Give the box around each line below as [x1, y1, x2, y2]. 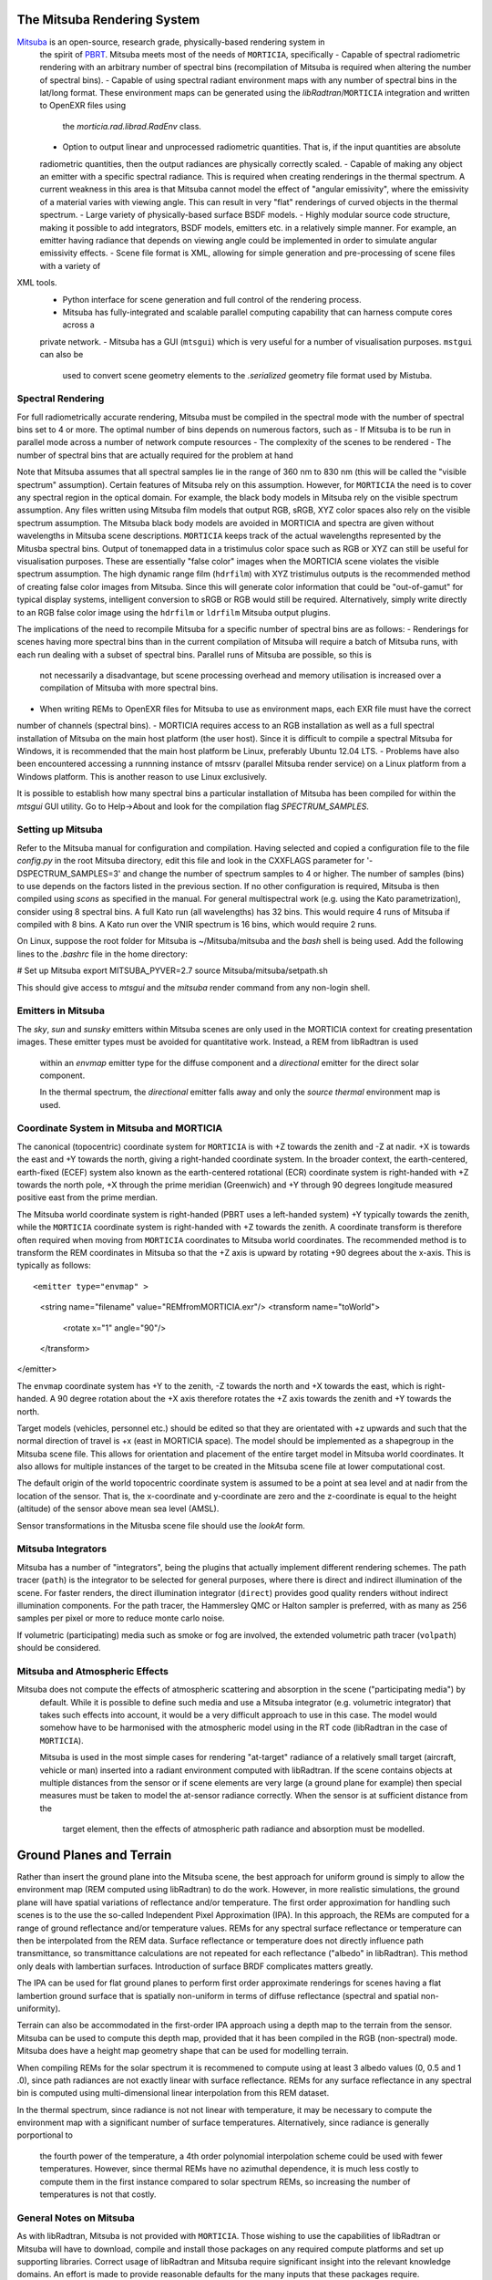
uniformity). [16, 2003, 61, 2014]
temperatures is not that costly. [39, 2189, 157, 2200]
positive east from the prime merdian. [16, 1192, 159, 1203]
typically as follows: [16, 1259, 91, 1271]
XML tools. [16, 277, 58, 288]
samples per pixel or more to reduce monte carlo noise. [16, 1612, 225, 1623]
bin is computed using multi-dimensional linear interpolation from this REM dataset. [16, 2088, 330, 2099]
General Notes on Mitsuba [16, 2212, 136, 2224]
